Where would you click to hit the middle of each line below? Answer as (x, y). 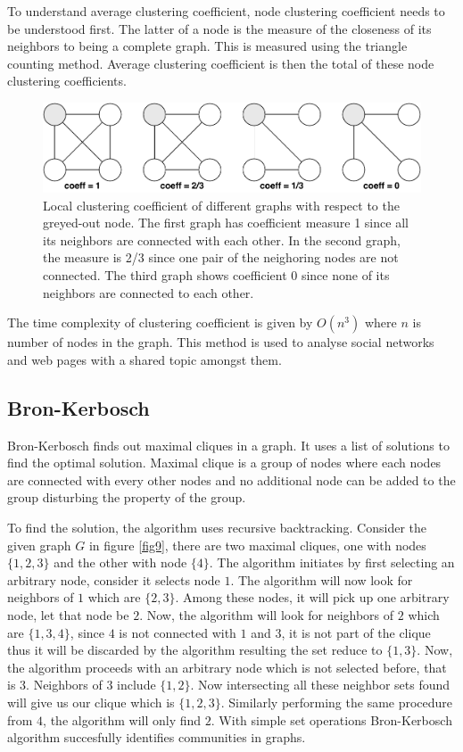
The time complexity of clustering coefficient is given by (160, 322)
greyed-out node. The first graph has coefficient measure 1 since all (226, 223)
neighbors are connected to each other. (149, 292)
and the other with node (120, 562)
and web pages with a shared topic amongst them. (145, 359)
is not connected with (178, 632)
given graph (39, 545)
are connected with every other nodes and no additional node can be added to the (231, 479)
